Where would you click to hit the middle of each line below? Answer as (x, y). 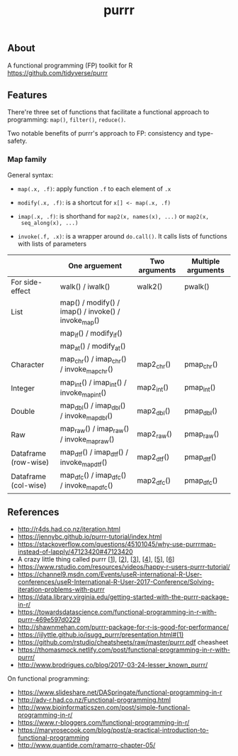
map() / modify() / (90, 302)
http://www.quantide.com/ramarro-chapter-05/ (86, 745)
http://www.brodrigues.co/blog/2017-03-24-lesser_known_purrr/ (113, 665)
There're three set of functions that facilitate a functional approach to (108, 112)
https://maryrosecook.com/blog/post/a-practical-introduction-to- (113, 730)
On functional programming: (49, 679)
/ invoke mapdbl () (86, 417)
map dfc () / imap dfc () (93, 476)
